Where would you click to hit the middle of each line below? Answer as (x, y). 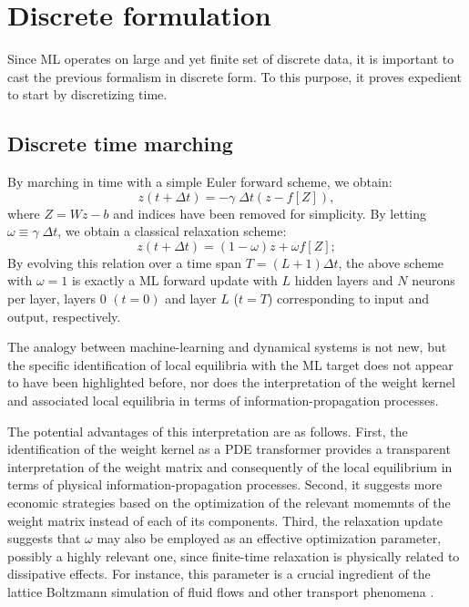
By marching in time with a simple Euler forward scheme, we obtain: (200, 182)
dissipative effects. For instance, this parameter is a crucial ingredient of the (219, 574)
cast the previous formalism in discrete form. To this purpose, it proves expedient (234, 76)
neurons (433, 280)
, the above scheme (391, 262)
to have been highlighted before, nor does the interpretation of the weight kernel (231, 382)
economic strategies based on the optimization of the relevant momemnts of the (229, 503)
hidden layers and (344, 280)
